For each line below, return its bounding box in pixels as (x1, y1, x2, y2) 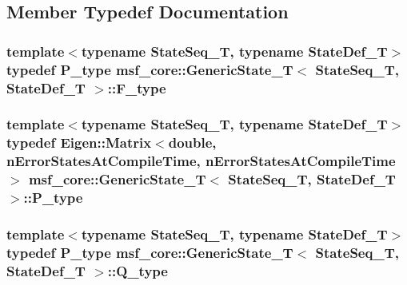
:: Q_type (107, 260, 168, 280)
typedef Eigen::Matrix (6, 133, 152, 152)
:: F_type (107, 77, 166, 97)
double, (168, 133, 217, 152)
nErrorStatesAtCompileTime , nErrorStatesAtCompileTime (6, 151, 396, 171)
